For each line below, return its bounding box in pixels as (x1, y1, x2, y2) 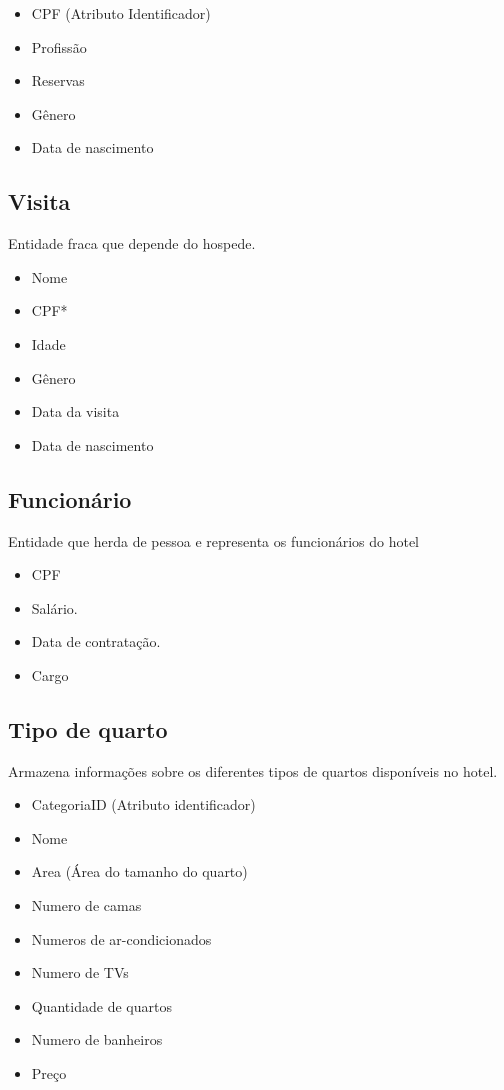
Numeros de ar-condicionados (31, 928, 212, 949)
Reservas (31, 70, 85, 91)
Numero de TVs (31, 962, 129, 983)
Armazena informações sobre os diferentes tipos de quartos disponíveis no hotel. (8, 760, 498, 781)
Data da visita (31, 401, 120, 422)
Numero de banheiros (31, 1029, 163, 1050)
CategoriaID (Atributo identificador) (31, 794, 256, 815)
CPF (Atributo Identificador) (31, 3, 211, 23)
